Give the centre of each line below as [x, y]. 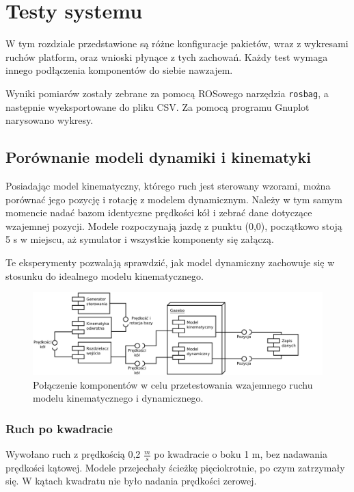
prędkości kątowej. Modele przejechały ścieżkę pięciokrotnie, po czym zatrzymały [175, 467]
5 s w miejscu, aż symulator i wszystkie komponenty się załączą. [140, 239]
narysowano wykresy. [50, 120]
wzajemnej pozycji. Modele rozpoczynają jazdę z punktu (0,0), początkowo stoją [174, 225]
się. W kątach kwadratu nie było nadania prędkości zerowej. [131, 481]
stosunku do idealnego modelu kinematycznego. [105, 275]
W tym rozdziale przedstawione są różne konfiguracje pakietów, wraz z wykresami [177, 43]
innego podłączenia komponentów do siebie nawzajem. [119, 70]
